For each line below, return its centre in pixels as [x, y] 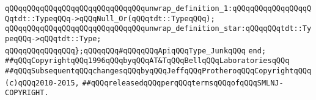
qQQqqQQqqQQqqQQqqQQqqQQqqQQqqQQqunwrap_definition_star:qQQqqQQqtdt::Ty [158, 29]
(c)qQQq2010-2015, [42, 83]
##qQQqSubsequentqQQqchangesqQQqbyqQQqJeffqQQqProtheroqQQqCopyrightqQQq [158, 71]
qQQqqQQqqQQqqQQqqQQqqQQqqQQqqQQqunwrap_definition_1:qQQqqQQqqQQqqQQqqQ [158, 8]
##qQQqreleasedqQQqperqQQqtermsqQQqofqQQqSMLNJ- [183, 83]
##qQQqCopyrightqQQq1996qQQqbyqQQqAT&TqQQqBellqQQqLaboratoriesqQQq [147, 61]
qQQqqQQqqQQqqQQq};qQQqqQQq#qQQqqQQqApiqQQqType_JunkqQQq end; [136, 51]
